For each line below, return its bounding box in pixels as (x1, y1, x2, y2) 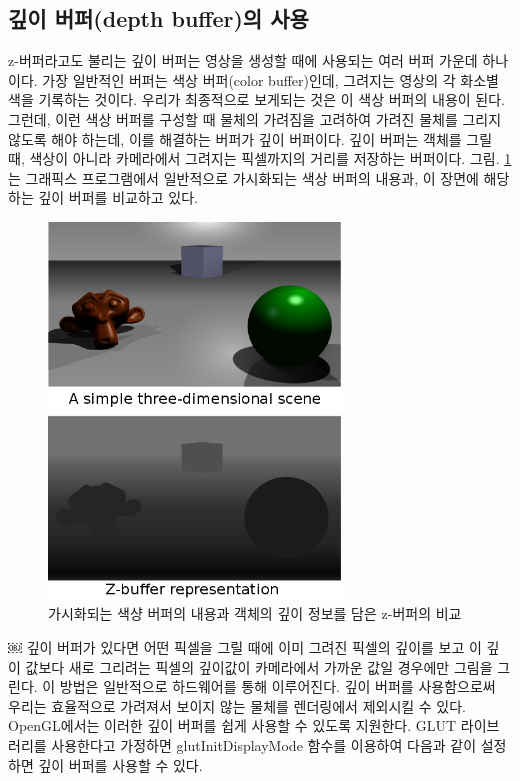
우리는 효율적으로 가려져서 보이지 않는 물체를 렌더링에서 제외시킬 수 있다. (8, 695, 467, 716)
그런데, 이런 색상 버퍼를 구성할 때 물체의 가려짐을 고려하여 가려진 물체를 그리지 (8, 108, 502, 129)
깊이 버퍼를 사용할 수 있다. (38, 754, 203, 775)
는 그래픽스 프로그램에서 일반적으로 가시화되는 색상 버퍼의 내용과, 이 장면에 (8, 167, 479, 188)
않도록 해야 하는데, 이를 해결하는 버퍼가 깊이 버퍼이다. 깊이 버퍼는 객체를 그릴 (8, 128, 493, 149)
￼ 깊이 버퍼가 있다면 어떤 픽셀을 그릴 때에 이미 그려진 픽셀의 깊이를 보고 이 (8, 637, 482, 658)
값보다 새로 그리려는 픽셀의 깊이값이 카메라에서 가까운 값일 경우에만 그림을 (25, 656, 493, 677)
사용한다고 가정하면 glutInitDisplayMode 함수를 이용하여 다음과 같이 (51, 735, 477, 756)
